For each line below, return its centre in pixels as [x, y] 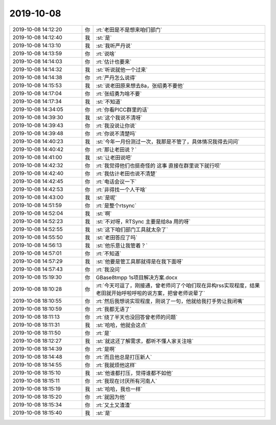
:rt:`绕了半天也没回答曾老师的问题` [137, 317]
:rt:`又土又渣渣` [114, 405]
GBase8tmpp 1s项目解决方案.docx [137, 277]
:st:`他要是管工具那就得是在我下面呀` [140, 261]
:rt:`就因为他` [111, 397]
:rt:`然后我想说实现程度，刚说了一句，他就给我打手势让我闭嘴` [170, 301]
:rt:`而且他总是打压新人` [124, 357]
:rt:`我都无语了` [114, 309]
